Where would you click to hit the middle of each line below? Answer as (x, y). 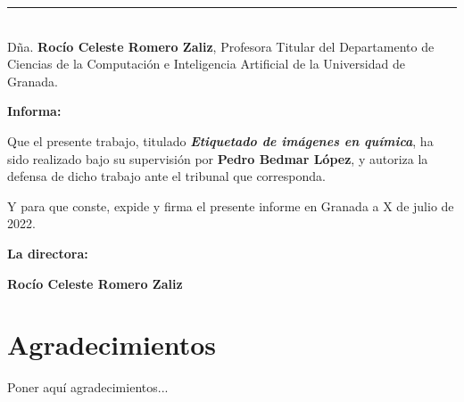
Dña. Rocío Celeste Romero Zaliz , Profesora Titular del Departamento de (221, 46)
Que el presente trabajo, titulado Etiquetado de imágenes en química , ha (220, 140)
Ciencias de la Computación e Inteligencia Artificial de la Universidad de (206, 64)
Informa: (34, 111)
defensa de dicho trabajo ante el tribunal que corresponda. (166, 176)
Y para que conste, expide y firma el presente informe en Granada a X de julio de (231, 205)
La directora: (48, 253)
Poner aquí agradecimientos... (88, 387)
